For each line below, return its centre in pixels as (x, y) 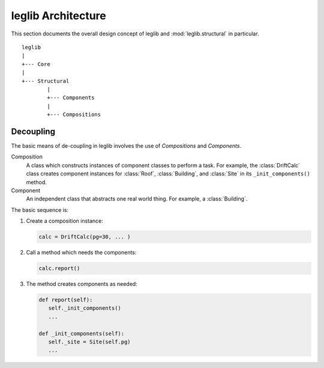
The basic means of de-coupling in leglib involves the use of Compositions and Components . (126, 146)
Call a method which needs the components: (81, 253)
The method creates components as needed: (82, 284)
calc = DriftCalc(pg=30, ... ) (85, 237)
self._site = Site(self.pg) (90, 342)
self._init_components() (85, 308)
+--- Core (36, 64)
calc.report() (59, 268)
